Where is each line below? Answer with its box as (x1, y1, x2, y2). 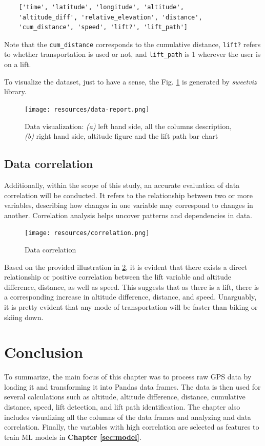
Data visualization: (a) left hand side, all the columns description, (25, 120, 232, 131)
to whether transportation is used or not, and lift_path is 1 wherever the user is (4, 49, 261, 59)
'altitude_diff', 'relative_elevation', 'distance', (18, 13, 202, 21)
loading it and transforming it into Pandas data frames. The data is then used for (4, 381, 261, 392)
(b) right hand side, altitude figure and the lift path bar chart (25, 131, 218, 141)
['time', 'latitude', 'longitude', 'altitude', (18, 4, 184, 11)
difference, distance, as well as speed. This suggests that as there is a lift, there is (4, 281, 259, 292)
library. (4, 86, 27, 97)
